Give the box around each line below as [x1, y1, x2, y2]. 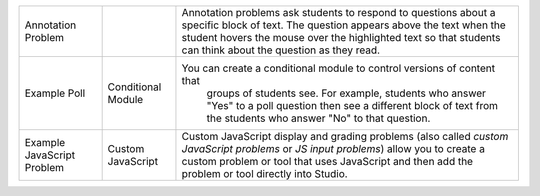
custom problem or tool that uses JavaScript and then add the [181, 155, 474, 168]
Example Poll [24, 86, 86, 100]
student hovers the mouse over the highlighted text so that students [181, 31, 501, 44]
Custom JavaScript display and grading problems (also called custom [181, 130, 509, 143]
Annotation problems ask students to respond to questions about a [181, 6, 496, 19]
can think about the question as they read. [181, 43, 380, 57]
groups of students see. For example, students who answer [206, 86, 487, 100]
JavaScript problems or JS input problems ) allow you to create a [181, 142, 485, 155]
